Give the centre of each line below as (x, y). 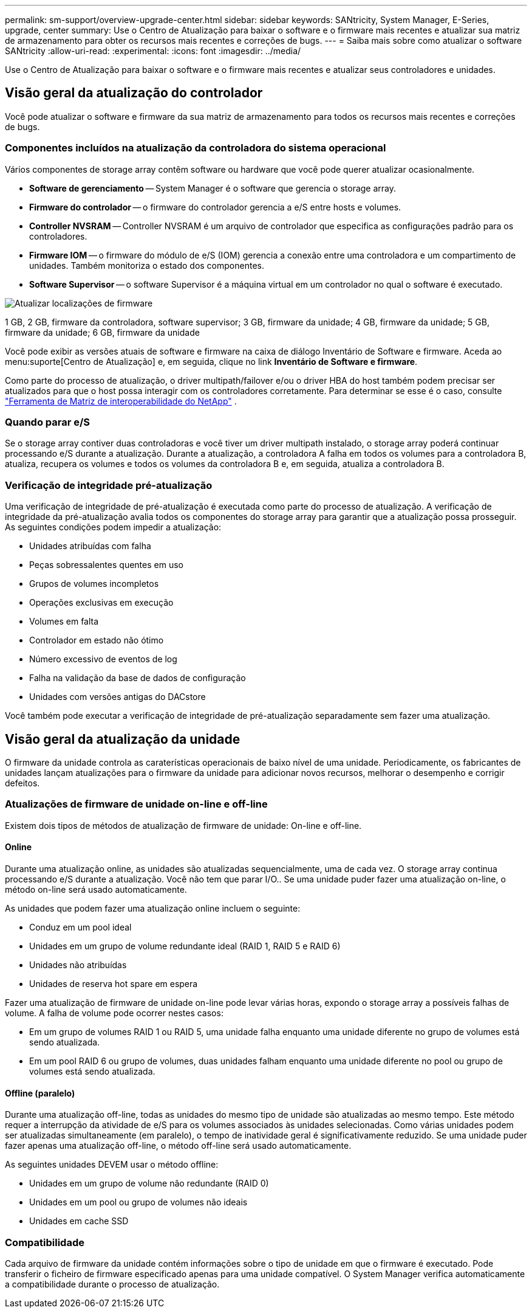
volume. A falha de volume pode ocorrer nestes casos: (114, 1013)
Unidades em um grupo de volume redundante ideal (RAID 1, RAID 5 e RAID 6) (185, 946)
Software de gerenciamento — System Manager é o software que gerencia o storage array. (213, 188)
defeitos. (22, 783)
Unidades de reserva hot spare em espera (114, 983)
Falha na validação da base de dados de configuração (138, 678)
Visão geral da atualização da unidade (123, 739)
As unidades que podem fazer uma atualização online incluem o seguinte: (153, 908)
